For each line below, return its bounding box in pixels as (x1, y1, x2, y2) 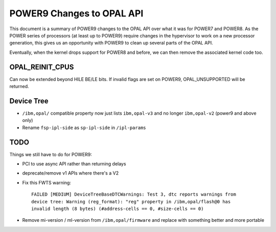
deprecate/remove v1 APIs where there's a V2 (22, 170, 119, 176)
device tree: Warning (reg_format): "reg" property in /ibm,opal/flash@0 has (31, 199, 231, 204)
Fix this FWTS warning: (22, 179, 72, 185)
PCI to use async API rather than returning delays (22, 161, 126, 166)
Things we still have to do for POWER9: (9, 151, 92, 157)
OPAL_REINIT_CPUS (9, 62, 74, 71)
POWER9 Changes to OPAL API (9, 8, 144, 19)
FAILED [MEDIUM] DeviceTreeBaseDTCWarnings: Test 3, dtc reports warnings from (31, 192, 236, 197)
